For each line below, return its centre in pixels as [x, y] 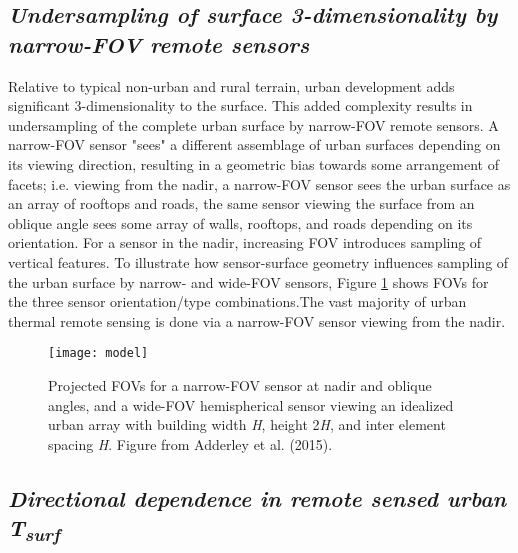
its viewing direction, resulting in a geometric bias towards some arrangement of [253, 163]
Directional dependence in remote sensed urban [257, 497]
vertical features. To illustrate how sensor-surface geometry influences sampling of [258, 261]
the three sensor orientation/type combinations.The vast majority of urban [237, 301]
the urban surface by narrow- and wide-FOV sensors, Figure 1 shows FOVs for [248, 281]
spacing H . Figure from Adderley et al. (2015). [190, 443]
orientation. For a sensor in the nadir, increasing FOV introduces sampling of [245, 242]
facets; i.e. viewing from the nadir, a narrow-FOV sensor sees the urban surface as [259, 183]
